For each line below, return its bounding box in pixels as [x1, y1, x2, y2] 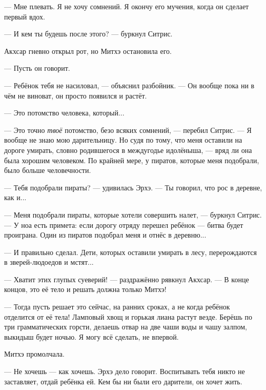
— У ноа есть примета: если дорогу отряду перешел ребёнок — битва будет [4, 219, 243, 230]
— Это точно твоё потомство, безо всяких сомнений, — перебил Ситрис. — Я [4, 124, 252, 135]
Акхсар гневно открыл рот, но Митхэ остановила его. [4, 45, 172, 56]
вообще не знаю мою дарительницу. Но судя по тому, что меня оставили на [4, 134, 242, 145]
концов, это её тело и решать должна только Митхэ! [4, 284, 167, 295]
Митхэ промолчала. [4, 348, 65, 359]
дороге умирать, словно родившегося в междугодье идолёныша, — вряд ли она [4, 144, 252, 155]
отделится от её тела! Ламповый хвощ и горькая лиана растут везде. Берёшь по [4, 311, 253, 322]
